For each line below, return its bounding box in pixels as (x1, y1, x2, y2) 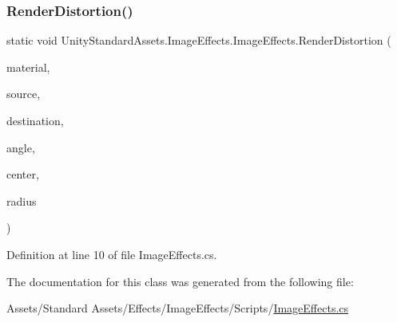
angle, (6, 139, 35, 155)
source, (6, 85, 41, 102)
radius (6, 192, 37, 209)
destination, (6, 112, 64, 128)
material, (6, 58, 50, 75)
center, (6, 166, 39, 183)
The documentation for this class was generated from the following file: (6, 273, 354, 289)
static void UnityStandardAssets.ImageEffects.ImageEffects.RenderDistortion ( (6, 32, 391, 49)
